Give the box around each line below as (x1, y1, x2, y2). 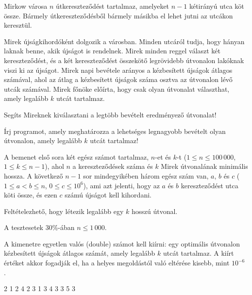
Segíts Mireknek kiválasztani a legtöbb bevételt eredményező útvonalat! (4, 109, 217, 119)
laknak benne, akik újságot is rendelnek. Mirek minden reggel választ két (4, 46, 221, 56)
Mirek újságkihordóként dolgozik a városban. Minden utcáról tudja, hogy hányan (4, 36, 245, 46)
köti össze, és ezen (4, 190, 57, 200)
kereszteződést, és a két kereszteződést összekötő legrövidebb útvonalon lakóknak (4, 55, 244, 65)
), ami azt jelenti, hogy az (83, 180, 160, 190)
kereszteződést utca (181, 180, 238, 190)
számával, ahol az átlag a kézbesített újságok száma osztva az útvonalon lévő (4, 74, 233, 84)
